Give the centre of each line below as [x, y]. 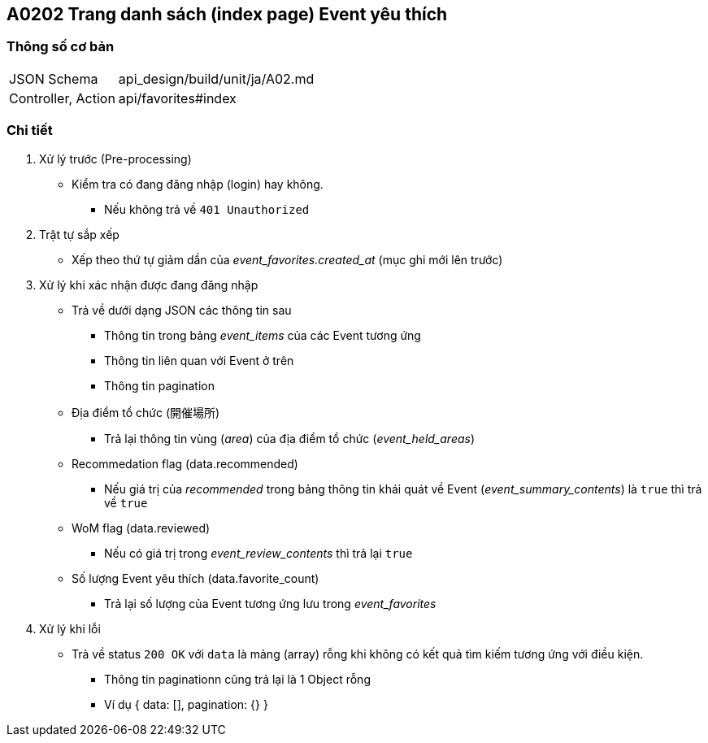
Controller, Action [62, 98]
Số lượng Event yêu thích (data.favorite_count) [195, 578]
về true [126, 502]
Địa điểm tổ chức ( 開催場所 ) [146, 412]
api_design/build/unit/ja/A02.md [216, 78]
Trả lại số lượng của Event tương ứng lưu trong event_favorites [270, 603]
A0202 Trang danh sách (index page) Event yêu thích [227, 14]
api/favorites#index [177, 98]
